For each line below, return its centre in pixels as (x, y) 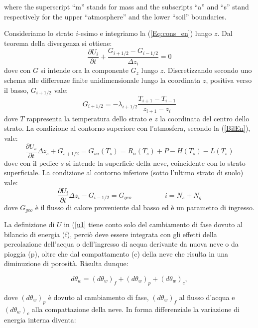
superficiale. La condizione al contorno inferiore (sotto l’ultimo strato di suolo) (124, 172)
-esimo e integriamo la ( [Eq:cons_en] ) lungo (145, 33)
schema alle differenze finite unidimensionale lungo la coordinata (102, 80)
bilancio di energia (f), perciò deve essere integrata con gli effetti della (111, 234)
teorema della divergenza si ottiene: (58, 43)
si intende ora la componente (84, 70)
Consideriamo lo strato (39, 33)
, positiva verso (229, 80)
